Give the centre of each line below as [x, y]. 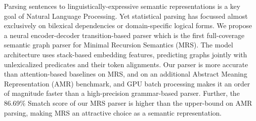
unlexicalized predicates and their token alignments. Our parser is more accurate [126, 64]
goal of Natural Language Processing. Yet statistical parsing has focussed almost [126, 16]
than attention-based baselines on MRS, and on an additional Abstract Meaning [126, 74]
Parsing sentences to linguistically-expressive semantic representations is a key [122, 6]
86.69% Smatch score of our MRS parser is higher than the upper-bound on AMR [128, 102]
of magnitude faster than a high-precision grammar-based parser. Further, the [122, 93]
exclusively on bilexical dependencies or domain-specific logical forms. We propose [128, 25]
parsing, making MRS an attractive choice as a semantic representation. [113, 112]
